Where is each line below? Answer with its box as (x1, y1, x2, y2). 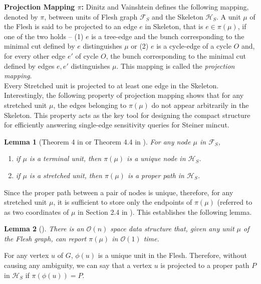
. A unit (216, 11, 241, 22)
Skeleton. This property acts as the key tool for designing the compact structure (4, 109, 250, 120)
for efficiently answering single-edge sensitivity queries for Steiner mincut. (4, 119, 229, 130)
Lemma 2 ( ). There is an (4, 223, 84, 234)
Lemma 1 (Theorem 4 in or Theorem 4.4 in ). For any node (4, 136, 191, 147)
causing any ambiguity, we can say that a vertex (4, 260, 152, 270)
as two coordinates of (4, 206, 69, 217)
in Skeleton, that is (145, 21, 203, 32)
